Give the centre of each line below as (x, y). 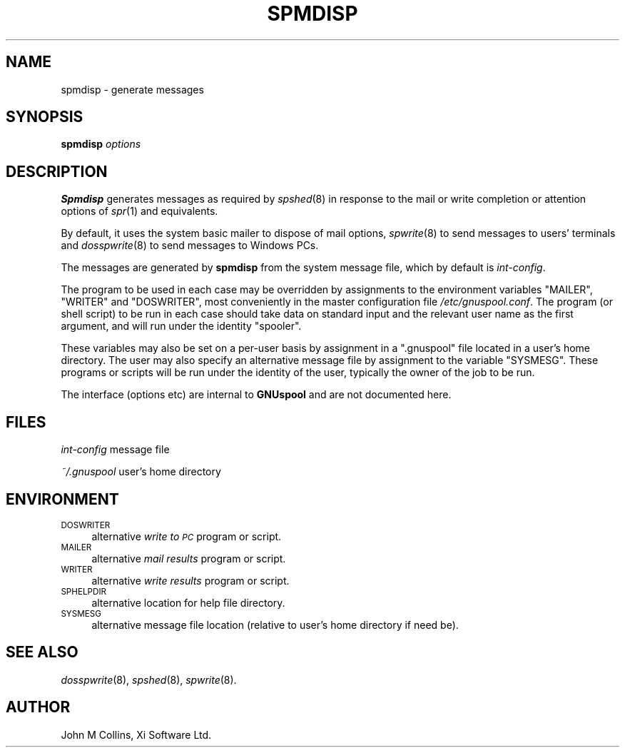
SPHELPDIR (84, 591)
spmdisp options (101, 144)
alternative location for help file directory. (188, 602)
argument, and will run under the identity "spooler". (181, 326)
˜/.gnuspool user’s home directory (141, 472)
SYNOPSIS (45, 117)
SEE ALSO (42, 652)
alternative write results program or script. (190, 580)
